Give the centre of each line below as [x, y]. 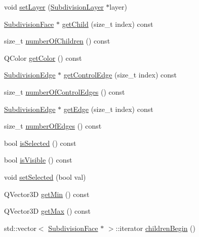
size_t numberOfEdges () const [53, 126]
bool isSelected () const [40, 143]
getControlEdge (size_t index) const [120, 75]
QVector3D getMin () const [47, 194]
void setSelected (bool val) [45, 176]
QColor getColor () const [43, 57]
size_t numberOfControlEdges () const [65, 91]
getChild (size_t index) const [108, 24]
